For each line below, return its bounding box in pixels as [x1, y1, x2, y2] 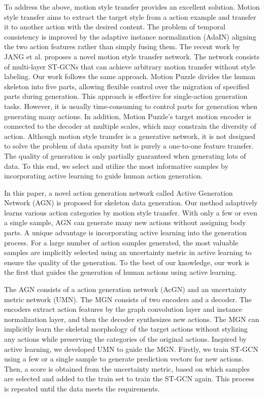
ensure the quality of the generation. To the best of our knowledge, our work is [4, 257, 250, 267]
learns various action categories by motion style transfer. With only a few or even [4, 207, 257, 218]
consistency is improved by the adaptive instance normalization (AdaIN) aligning [4, 31, 256, 42]
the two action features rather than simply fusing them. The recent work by [4, 41, 240, 52]
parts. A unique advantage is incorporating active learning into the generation [4, 227, 247, 238]
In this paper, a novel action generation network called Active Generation [4, 187, 233, 198]
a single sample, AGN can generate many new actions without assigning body [4, 217, 246, 228]
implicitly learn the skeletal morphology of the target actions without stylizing [4, 323, 248, 334]
